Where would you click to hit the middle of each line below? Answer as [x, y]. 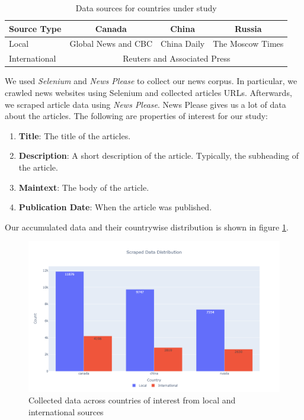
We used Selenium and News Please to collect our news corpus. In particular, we [151, 81]
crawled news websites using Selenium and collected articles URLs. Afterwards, [148, 92]
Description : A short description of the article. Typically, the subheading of [159, 156]
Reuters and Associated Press [177, 58]
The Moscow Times [248, 44]
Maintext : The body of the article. [84, 187]
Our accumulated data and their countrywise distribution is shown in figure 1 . [147, 227]
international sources [66, 411]
